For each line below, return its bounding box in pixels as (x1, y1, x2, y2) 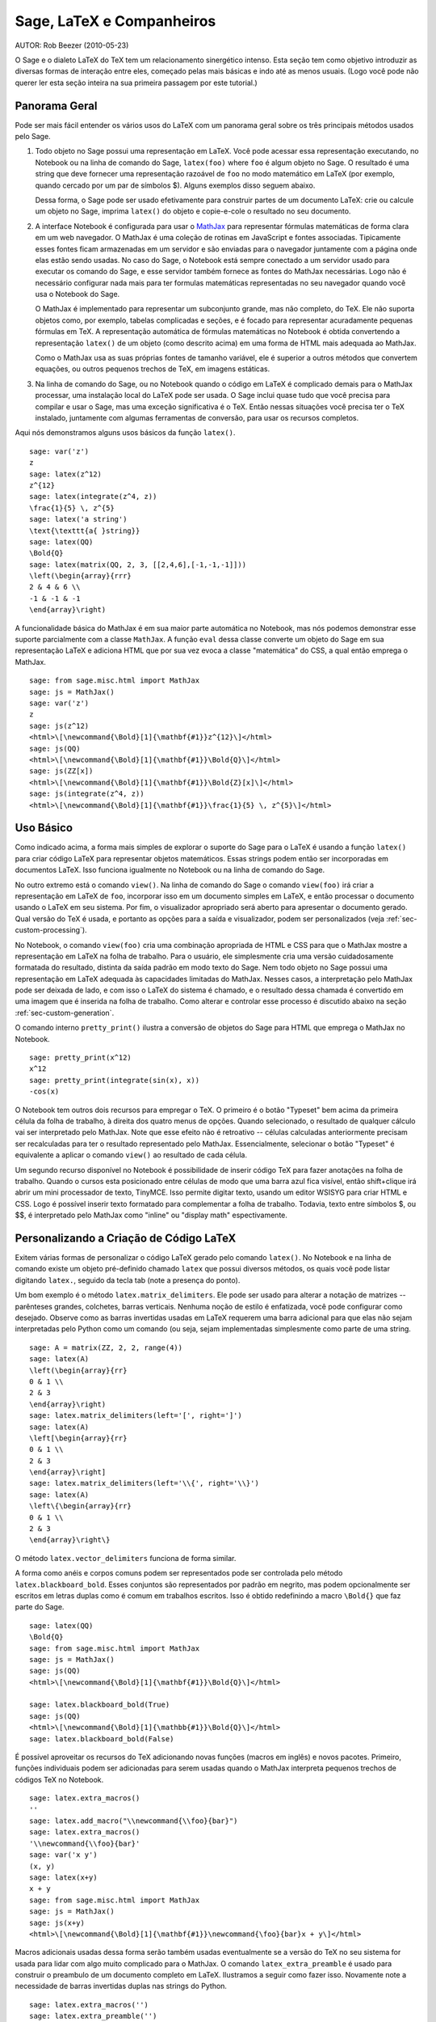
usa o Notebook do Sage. (35, 290, 120, 299)
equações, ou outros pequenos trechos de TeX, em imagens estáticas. (35, 364, 270, 374)
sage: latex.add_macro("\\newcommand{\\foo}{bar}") (29, 1817, 238, 1825)
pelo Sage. (15, 132, 52, 142)
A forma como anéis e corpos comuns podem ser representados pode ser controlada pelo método (15, 1568, 343, 1578)
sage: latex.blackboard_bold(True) (29, 1700, 170, 1710)
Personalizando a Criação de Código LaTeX (15, 1231, 237, 1245)
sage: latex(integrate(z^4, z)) (29, 492, 157, 501)
